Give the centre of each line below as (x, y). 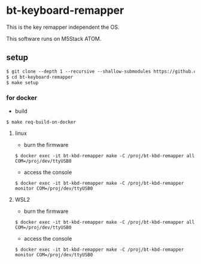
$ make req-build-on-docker (41, 122)
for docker (22, 98)
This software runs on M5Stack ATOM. (54, 38)
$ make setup (22, 82)
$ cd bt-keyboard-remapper (40, 77)
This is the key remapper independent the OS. (63, 27)
